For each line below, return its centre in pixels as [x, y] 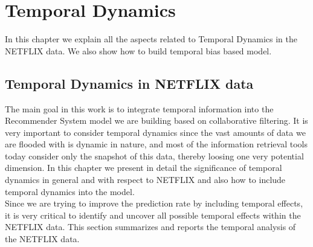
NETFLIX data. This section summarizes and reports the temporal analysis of [150, 227]
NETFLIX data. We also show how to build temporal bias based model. [138, 50]
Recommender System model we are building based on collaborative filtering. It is [156, 120]
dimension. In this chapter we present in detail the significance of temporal [144, 168]
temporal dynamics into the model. [70, 191]
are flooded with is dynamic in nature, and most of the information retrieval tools [156, 144]
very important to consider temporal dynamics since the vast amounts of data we [155, 132]
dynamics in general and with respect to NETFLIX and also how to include [145, 180]
